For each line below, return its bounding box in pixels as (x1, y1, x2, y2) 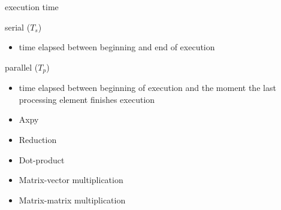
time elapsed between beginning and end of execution (19, 41, 215, 53)
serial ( (5, 20, 31, 33)
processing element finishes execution (19, 93, 155, 105)
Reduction (19, 133, 57, 146)
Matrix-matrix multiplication (19, 193, 126, 206)
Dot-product (19, 153, 65, 166)
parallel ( (5, 60, 38, 73)
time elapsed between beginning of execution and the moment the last (19, 81, 276, 94)
